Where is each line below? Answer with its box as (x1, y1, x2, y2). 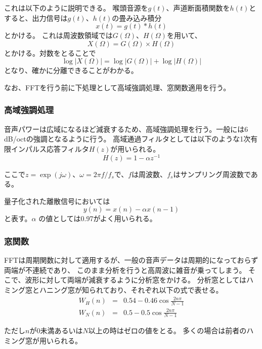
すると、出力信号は (4, 12, 68, 23)
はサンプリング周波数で (173, 168, 251, 179)
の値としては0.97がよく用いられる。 (38, 213, 157, 224)
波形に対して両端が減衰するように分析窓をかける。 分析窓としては (25, 274, 246, 285)
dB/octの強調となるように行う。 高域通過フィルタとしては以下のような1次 (4, 133, 251, 144)
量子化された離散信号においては (4, 195, 110, 206)
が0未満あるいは (29, 325, 83, 336)
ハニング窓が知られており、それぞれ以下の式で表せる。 (39, 285, 223, 295)
